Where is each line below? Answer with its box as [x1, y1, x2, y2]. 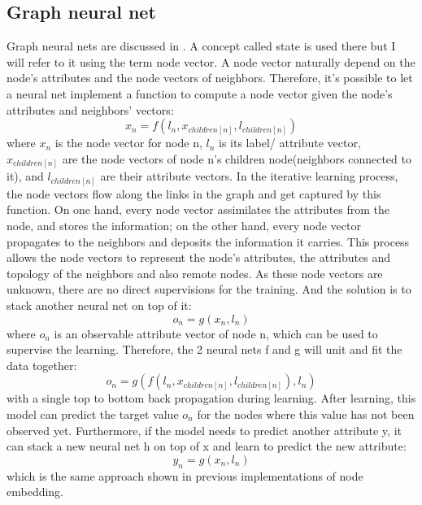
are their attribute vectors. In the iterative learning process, [100, 168, 398, 185]
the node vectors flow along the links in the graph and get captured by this [7, 185, 381, 202]
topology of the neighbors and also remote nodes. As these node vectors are [7, 264, 383, 281]
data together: [7, 356, 77, 373]
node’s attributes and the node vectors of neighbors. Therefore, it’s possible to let [7, 69, 413, 86]
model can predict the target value [7, 405, 179, 422]
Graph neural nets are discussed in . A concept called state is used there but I [7, 37, 396, 54]
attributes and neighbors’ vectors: [7, 101, 174, 118]
